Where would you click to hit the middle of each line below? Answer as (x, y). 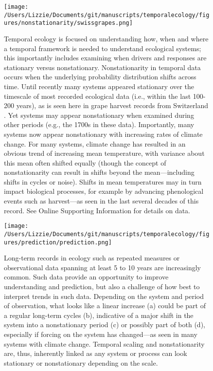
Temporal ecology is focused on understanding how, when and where (106, 38)
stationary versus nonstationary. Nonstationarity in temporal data (102, 67)
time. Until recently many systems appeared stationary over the (99, 86)
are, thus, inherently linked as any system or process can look (96, 353)
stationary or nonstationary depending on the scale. (81, 362)
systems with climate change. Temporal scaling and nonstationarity (104, 343)
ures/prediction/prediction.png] (58, 242)
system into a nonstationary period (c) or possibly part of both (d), (105, 325)
